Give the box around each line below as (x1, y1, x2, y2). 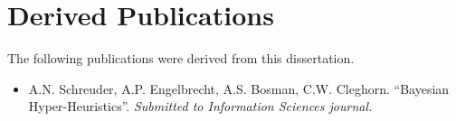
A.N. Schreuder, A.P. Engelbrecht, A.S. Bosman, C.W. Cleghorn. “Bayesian (28, 79, 450, 98)
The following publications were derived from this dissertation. (7, 49, 355, 68)
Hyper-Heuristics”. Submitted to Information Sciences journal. (28, 97, 373, 116)
